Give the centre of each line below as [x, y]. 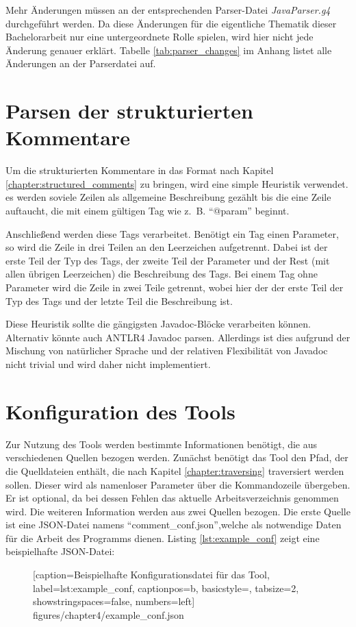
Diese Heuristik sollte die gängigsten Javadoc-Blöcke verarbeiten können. [158, 324]
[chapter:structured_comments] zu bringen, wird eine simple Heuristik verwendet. [177, 183]
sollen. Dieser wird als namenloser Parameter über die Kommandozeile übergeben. [178, 484]
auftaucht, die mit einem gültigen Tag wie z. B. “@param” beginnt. [148, 211]
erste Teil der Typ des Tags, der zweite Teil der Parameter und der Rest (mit [168, 260]
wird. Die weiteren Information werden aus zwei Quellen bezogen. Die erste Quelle [178, 511]
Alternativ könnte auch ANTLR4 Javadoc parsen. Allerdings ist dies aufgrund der [178, 337]
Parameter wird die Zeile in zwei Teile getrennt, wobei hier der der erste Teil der [175, 287]
